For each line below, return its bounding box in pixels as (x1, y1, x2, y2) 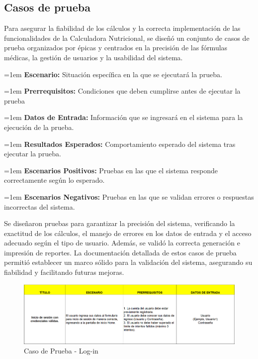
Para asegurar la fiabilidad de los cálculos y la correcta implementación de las (4, 23, 241, 33)
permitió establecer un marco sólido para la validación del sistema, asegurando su (4, 257, 253, 267)
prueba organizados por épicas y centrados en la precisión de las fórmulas (4, 42, 228, 53)
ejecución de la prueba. (4, 121, 74, 132)
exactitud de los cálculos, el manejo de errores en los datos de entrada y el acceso (4, 228, 252, 238)
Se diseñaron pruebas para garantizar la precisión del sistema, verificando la (4, 218, 235, 229)
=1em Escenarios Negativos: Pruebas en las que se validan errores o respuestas (4, 191, 254, 202)
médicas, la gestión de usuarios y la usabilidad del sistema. (4, 52, 183, 62)
